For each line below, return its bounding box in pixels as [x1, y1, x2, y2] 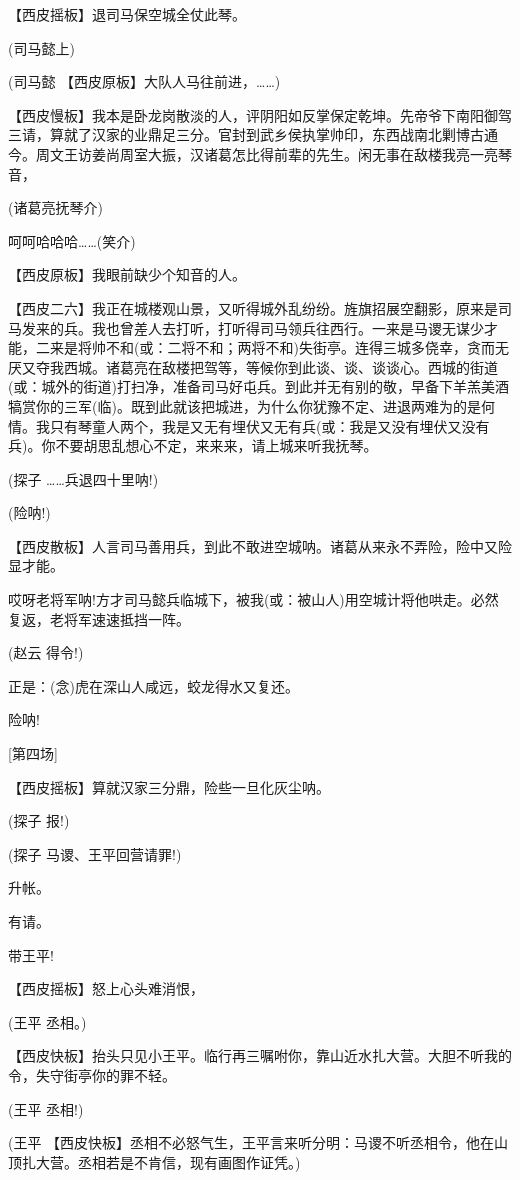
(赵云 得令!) [8, 642, 84, 663]
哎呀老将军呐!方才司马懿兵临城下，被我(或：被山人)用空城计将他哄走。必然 [8, 589, 499, 610]
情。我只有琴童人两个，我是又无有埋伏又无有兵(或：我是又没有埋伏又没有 [8, 415, 490, 436]
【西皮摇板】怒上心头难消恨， [8, 978, 204, 999]
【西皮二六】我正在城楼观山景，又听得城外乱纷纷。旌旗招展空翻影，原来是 [8, 297, 498, 318]
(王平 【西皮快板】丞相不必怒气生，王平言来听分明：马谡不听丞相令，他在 [8, 1132, 495, 1153]
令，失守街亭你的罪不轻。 [8, 1064, 176, 1085]
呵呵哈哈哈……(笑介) [8, 230, 136, 251]
